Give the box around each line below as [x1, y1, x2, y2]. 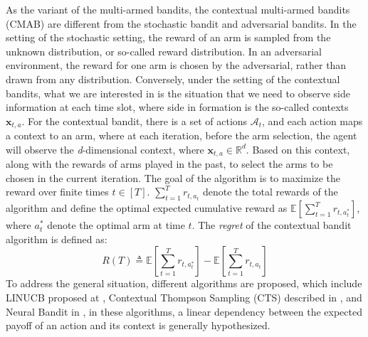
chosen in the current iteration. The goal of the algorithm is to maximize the [6, 170, 341, 185]
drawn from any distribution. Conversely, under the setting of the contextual [6, 71, 340, 86]
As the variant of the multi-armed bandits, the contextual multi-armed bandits [6, 2, 350, 16]
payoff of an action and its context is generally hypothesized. [6, 318, 270, 333]
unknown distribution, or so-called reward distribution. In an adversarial [6, 43, 322, 58]
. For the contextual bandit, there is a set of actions [21, 113, 248, 128]
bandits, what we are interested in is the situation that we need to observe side [6, 85, 350, 100]
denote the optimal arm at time [47, 218, 185, 232]
